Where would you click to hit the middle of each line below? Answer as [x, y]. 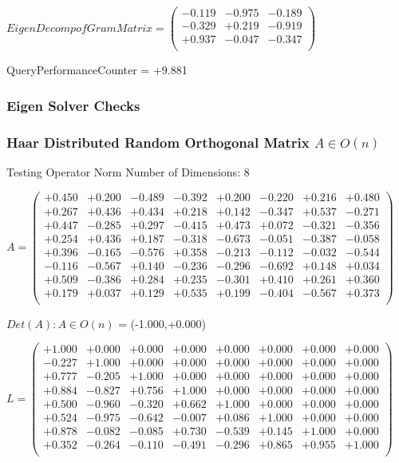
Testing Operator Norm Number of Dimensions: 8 [128, 171]
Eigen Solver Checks [73, 105]
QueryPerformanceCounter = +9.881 [97, 70]
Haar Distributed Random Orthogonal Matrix [158, 142]
